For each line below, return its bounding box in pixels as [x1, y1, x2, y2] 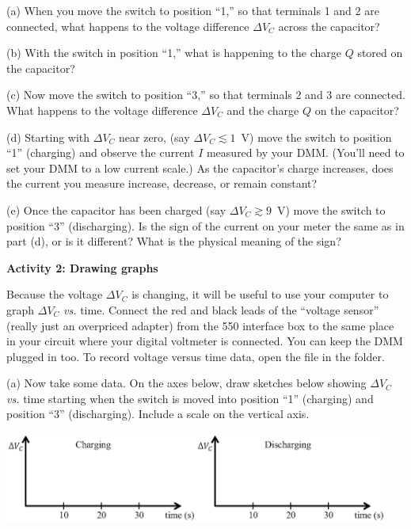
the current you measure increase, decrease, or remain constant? [6, 175, 318, 192]
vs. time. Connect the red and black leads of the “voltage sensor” [63, 301, 379, 318]
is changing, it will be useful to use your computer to [131, 286, 389, 303]
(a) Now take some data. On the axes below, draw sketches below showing [6, 375, 367, 391]
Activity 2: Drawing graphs [6, 259, 158, 276]
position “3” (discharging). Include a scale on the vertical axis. [6, 405, 310, 422]
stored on [357, 44, 403, 61]
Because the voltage [6, 286, 103, 303]
